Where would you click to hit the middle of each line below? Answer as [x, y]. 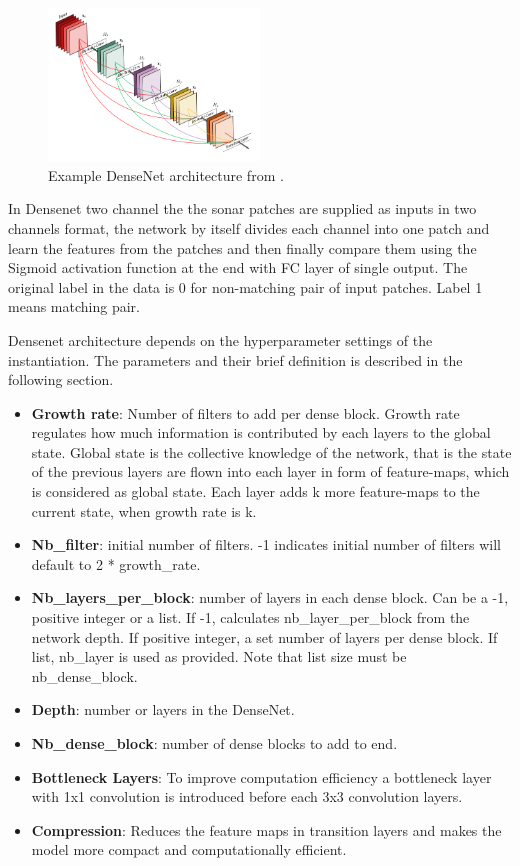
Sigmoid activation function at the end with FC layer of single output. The [238, 267]
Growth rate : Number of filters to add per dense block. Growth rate [245, 412]
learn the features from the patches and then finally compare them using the [242, 247]
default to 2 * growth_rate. [116, 563]
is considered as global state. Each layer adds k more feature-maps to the [255, 491]
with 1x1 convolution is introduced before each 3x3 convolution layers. [247, 796]
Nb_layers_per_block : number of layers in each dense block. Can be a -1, [270, 597]
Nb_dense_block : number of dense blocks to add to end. [214, 743]
